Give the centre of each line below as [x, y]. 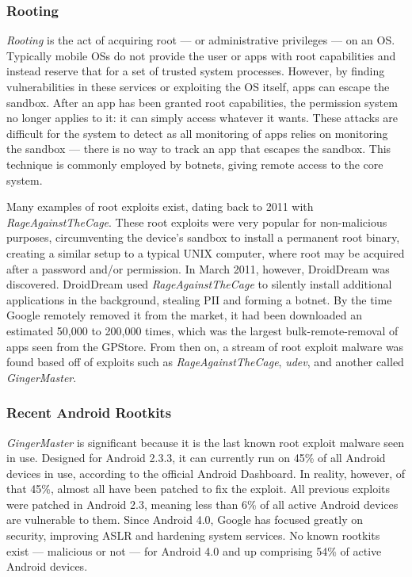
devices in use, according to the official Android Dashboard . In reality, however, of [206, 473]
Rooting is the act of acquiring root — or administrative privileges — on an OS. [201, 40]
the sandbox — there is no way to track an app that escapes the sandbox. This [199, 149]
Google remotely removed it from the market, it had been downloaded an [185, 315]
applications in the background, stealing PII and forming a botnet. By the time [199, 299]
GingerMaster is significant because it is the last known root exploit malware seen [206, 442]
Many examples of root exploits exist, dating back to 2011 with [160, 206]
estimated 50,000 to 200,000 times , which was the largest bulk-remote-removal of [202, 330]
